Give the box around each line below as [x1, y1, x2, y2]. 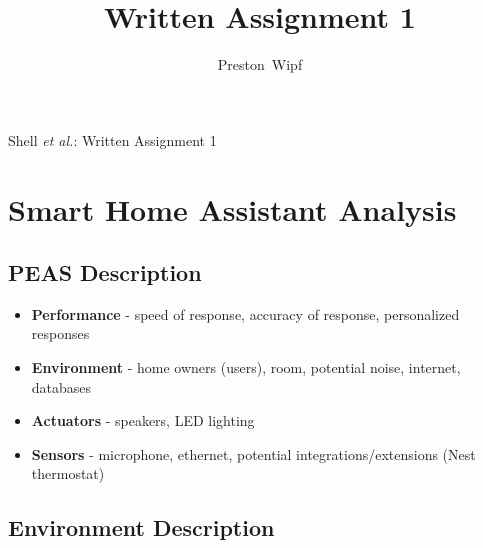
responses [31, 323, 90, 344]
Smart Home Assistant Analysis [8, 188, 457, 229]
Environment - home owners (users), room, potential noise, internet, [31, 357, 461, 378]
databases [31, 376, 92, 397]
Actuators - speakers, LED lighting [31, 410, 255, 431]
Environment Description [8, 512, 275, 543]
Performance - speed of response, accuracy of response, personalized [31, 303, 460, 324]
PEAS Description [8, 257, 202, 288]
